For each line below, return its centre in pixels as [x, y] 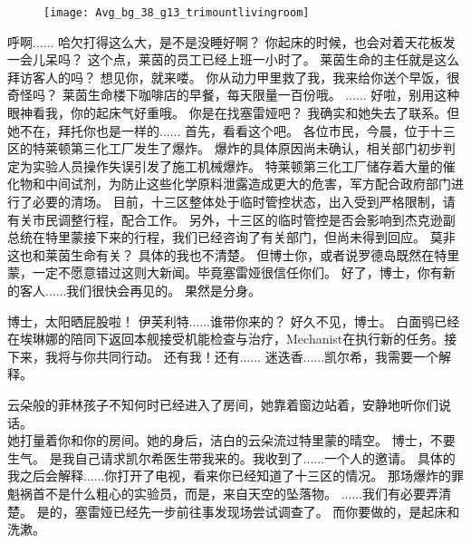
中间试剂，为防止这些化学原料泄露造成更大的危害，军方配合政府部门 [248, 184]
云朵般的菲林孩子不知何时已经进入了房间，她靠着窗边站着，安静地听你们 [223, 404]
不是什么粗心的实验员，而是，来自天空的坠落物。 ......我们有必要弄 [242, 493]
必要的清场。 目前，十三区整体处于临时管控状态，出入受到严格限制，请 [244, 201]
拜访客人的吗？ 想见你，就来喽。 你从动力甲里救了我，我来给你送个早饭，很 [234, 77]
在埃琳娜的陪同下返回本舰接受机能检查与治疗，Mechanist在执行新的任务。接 [232, 339]
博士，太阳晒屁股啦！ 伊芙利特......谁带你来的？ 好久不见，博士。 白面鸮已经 [234, 321]
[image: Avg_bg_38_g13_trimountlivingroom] [177, 13]
